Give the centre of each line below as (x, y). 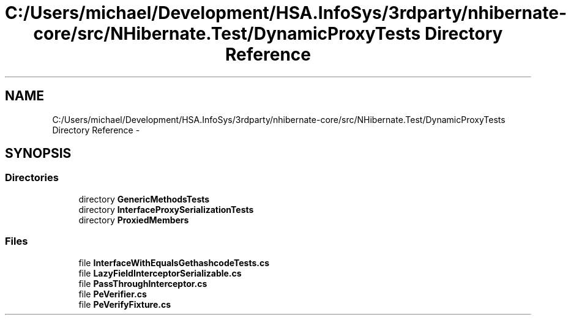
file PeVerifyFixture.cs (125, 304)
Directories (32, 178)
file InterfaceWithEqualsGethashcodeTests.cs (174, 262)
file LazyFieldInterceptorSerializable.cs (160, 273)
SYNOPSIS (38, 154)
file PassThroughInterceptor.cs (143, 283)
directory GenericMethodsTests (144, 199)
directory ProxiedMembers (134, 220)
